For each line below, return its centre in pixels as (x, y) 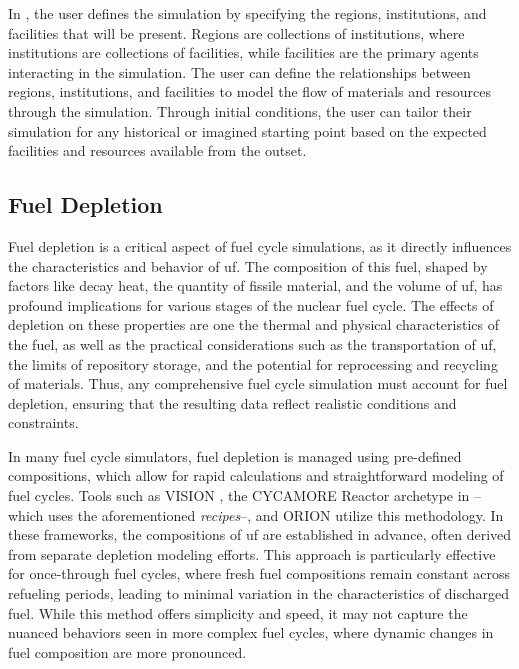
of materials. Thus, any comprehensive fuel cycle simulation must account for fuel (258, 383)
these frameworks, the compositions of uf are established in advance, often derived (260, 534)
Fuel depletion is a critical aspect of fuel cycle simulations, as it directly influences (260, 245)
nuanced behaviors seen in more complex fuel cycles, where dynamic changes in (251, 632)
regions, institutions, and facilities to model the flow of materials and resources (249, 91)
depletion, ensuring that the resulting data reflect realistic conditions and (232, 402)
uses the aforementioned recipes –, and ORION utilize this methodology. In (276, 514)
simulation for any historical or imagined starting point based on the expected (247, 130)
